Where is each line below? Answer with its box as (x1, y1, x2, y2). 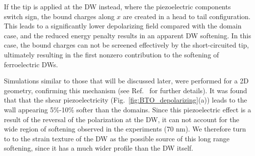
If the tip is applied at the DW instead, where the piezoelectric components (4, 1, 231, 11)
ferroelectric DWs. (4, 59, 58, 69)
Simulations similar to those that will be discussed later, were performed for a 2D (4, 76, 249, 86)
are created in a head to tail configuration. (123, 11, 251, 21)
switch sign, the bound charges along (4, 11, 115, 21)
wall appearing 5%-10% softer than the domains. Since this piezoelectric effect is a (4, 104, 251, 114)
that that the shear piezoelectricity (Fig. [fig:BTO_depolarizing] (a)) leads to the (4, 95, 247, 105)
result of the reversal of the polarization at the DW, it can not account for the (4, 114, 239, 124)
